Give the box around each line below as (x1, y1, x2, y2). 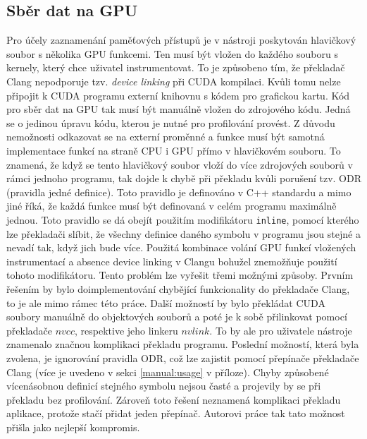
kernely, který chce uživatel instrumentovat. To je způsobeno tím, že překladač (6, 60, 345, 75)
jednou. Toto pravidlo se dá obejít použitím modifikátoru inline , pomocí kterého (6, 212, 359, 227)
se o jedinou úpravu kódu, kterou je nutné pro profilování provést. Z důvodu (6, 115, 335, 130)
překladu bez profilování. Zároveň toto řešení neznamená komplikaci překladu (6, 392, 341, 407)
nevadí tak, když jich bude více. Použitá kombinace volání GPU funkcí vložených (6, 240, 356, 255)
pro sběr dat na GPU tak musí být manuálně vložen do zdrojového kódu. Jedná (6, 102, 351, 116)
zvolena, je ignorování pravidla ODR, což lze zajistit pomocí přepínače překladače (6, 350, 359, 365)
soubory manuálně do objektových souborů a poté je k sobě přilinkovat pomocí (6, 309, 347, 324)
